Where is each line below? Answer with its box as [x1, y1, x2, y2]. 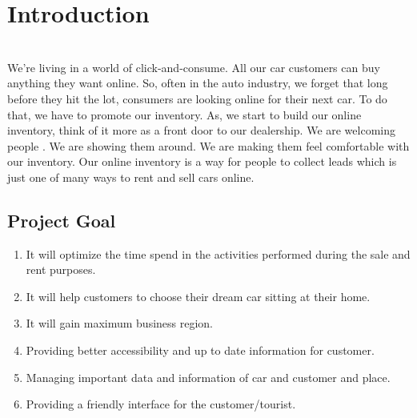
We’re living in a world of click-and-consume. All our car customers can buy [7, 58, 380, 75]
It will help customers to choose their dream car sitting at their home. [26, 287, 371, 304]
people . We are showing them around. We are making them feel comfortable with [7, 137, 410, 154]
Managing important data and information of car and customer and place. [26, 368, 391, 385]
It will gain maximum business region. [26, 315, 214, 332]
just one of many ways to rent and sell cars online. [7, 168, 255, 185]
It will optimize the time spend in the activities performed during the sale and [26, 245, 411, 262]
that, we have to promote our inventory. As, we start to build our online [7, 106, 362, 123]
